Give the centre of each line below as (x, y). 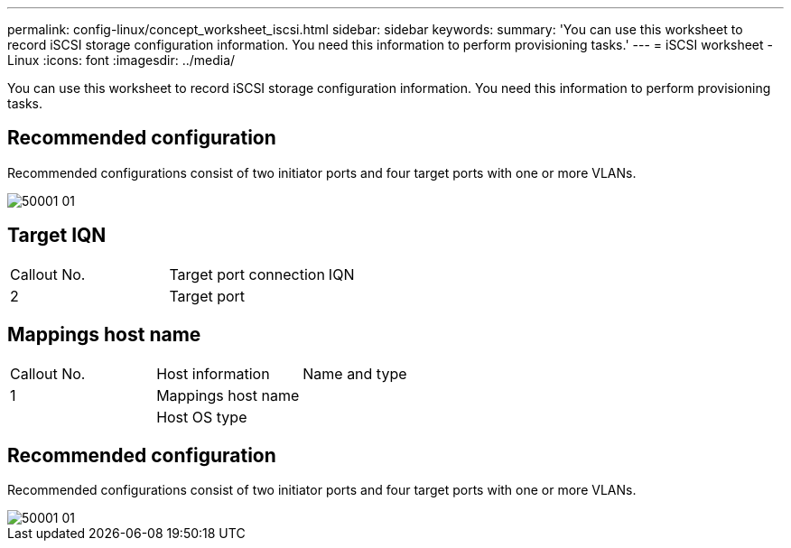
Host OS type (202, 417)
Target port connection (247, 274)
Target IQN (57, 236)
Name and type (355, 373)
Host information (213, 373)
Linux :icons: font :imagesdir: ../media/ (121, 60)
